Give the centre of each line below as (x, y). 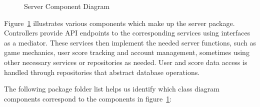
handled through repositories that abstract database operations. (102, 72)
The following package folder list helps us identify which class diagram (112, 89)
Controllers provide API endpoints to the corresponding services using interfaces (127, 33)
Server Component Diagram (67, 6)
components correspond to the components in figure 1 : (88, 98)
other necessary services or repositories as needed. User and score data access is (126, 62)
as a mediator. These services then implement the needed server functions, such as (130, 42)
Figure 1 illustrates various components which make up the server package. (119, 23)
